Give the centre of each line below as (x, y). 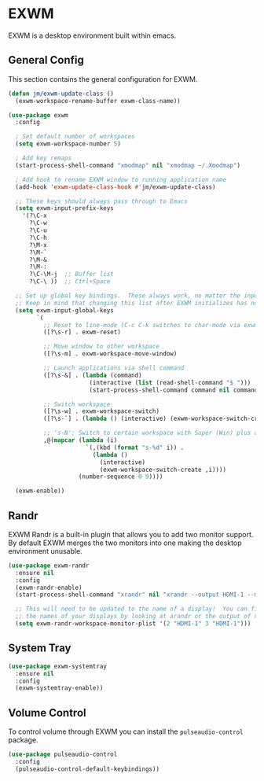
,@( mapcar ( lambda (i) (80, 440)
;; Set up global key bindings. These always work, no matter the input (138, 296)
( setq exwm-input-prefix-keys (64, 208)
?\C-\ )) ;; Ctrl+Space (70, 282)
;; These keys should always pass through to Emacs (102, 201)
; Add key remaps (44, 158)
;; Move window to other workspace (101, 347)
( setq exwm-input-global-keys (64, 310)
